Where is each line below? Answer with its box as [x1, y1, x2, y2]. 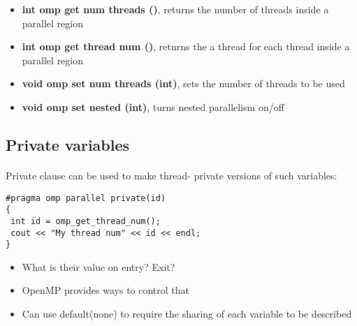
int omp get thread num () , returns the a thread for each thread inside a [22, 39, 350, 54]
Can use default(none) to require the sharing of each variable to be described [22, 306, 352, 320]
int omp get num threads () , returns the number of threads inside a [22, 2, 329, 16]
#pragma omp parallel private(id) [6, 193, 166, 203]
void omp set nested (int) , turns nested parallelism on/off [22, 99, 284, 114]
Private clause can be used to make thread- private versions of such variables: [6, 168, 337, 182]
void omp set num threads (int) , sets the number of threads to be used [22, 76, 345, 91]
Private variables [6, 133, 130, 155]
